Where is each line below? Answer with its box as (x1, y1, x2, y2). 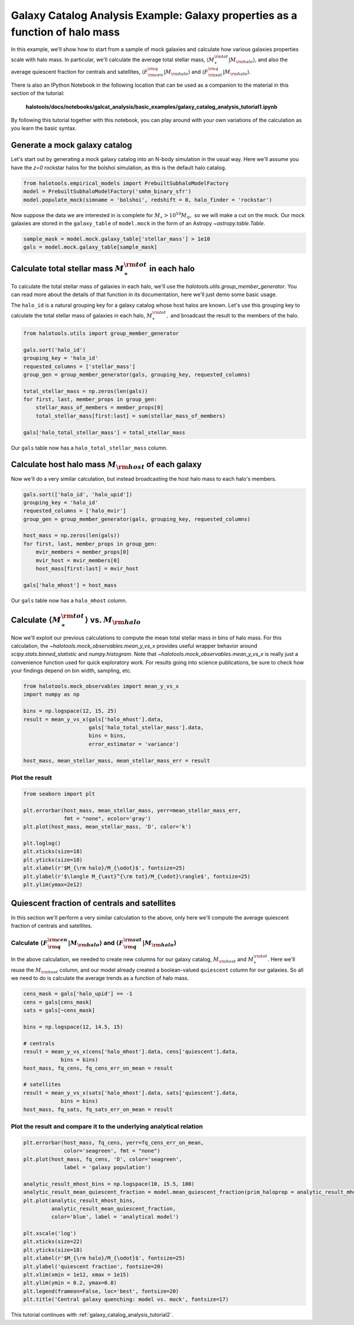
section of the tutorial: (11, 90, 65, 97)
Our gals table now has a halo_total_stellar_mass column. (11, 444, 168, 451)
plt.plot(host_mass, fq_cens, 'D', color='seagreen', (23, 1156, 182, 1162)
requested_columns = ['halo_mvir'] (23, 507, 126, 514)
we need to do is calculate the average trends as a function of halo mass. (11, 975, 189, 982)
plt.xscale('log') (23, 1230, 77, 1237)
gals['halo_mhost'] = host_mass (23, 582, 117, 588)
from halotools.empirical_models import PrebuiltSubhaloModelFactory (23, 180, 229, 186)
